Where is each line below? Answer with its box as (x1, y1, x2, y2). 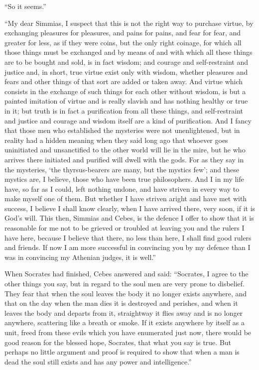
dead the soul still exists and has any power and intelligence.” (4, 356, 192, 367)
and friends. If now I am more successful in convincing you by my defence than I (4, 242, 251, 252)
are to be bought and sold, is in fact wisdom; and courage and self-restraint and (4, 56, 249, 67)
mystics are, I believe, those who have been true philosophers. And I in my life (4, 174, 244, 184)
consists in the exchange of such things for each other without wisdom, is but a (4, 86, 246, 96)
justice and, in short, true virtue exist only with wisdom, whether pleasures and (4, 66, 248, 77)
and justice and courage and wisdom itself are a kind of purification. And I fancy (4, 115, 252, 125)
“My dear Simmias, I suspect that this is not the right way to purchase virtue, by (4, 17, 254, 28)
